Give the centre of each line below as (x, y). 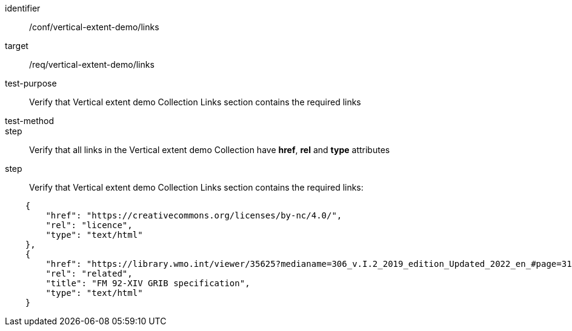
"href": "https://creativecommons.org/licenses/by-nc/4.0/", (194, 215)
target (17, 46)
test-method (29, 121)
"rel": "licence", (89, 225)
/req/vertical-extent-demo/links (92, 64)
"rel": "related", (89, 274)
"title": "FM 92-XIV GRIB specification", (148, 283)
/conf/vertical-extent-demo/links (94, 27)
